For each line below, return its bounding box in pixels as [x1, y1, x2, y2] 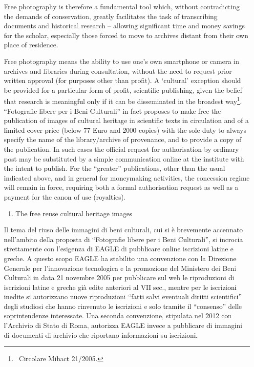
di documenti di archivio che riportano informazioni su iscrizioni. [4, 329, 198, 340]
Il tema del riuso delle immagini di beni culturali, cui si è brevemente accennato [4, 224, 243, 235]
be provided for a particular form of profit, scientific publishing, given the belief [4, 84, 242, 95]
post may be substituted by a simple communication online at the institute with [4, 153, 244, 163]
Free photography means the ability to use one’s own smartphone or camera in [4, 56, 239, 66]
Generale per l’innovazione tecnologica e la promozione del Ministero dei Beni [4, 263, 236, 273]
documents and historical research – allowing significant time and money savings [4, 20, 245, 31]
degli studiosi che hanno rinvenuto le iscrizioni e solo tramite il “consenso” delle [4, 301, 242, 311]
